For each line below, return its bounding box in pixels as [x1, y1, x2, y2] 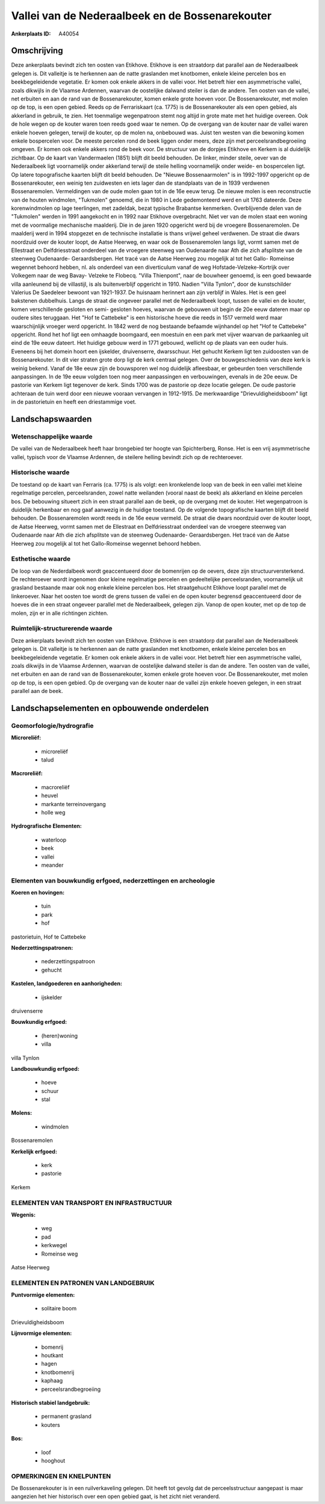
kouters [41, 1421, 60, 1428]
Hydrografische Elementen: [11, 822, 82, 830]
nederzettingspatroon [41, 958, 96, 965]
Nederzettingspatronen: [11, 945, 73, 952]
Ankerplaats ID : [11, 30, 51, 37]
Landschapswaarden [11, 414, 92, 424]
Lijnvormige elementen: [11, 1330, 72, 1337]
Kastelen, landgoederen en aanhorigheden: [11, 980, 123, 987]
